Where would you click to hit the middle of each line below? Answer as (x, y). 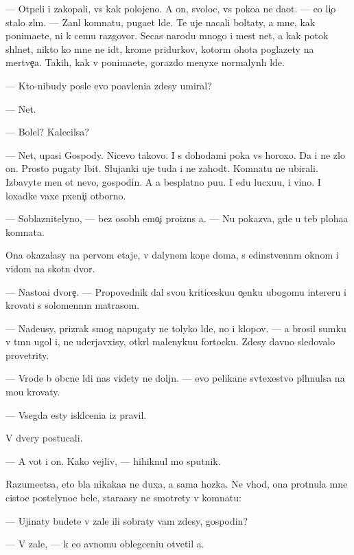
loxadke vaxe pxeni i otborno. (66, 195)
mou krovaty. (33, 392)
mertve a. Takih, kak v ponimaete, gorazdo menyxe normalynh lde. (145, 62)
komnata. (25, 231)
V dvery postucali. (44, 438)
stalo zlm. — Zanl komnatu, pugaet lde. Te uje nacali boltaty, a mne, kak (161, 22)
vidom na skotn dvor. (50, 268)
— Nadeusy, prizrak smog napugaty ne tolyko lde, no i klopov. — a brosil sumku (176, 328)
